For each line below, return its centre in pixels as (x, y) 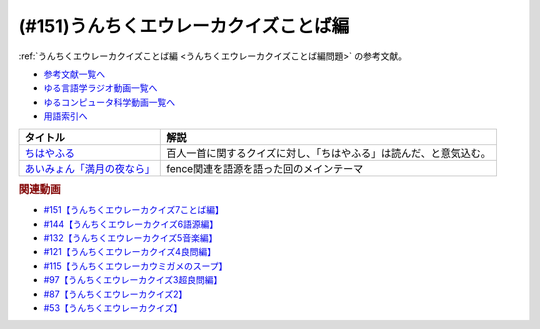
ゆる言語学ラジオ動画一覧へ (100, 88)
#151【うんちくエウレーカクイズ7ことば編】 (134, 210)
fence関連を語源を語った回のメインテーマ (265, 168)
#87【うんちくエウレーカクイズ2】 (115, 294)
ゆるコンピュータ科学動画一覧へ (109, 102)
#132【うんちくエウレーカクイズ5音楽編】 (130, 237)
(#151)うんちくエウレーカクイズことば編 (184, 26)
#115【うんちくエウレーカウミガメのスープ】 (135, 266)
